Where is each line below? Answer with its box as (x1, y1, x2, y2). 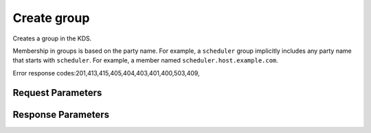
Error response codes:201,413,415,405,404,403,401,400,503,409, (12, 69, 200, 77)
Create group (12, 10, 90, 25)
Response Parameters (12, 108, 110, 120)
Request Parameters (12, 86, 102, 99)
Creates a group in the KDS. (12, 34, 92, 43)
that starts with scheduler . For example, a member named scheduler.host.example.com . (12, 56, 278, 64)
